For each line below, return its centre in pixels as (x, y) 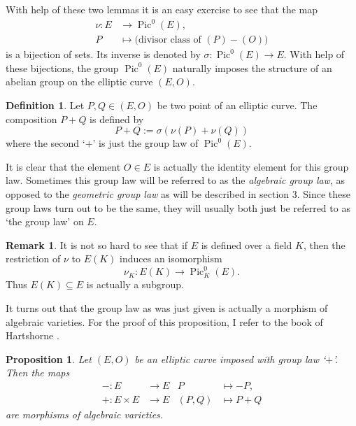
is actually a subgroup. (135, 284)
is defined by (117, 119)
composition (31, 119)
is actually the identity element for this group (251, 166)
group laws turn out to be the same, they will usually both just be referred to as (178, 207)
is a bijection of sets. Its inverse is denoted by (103, 54)
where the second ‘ (45, 143)
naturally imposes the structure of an (252, 68)
